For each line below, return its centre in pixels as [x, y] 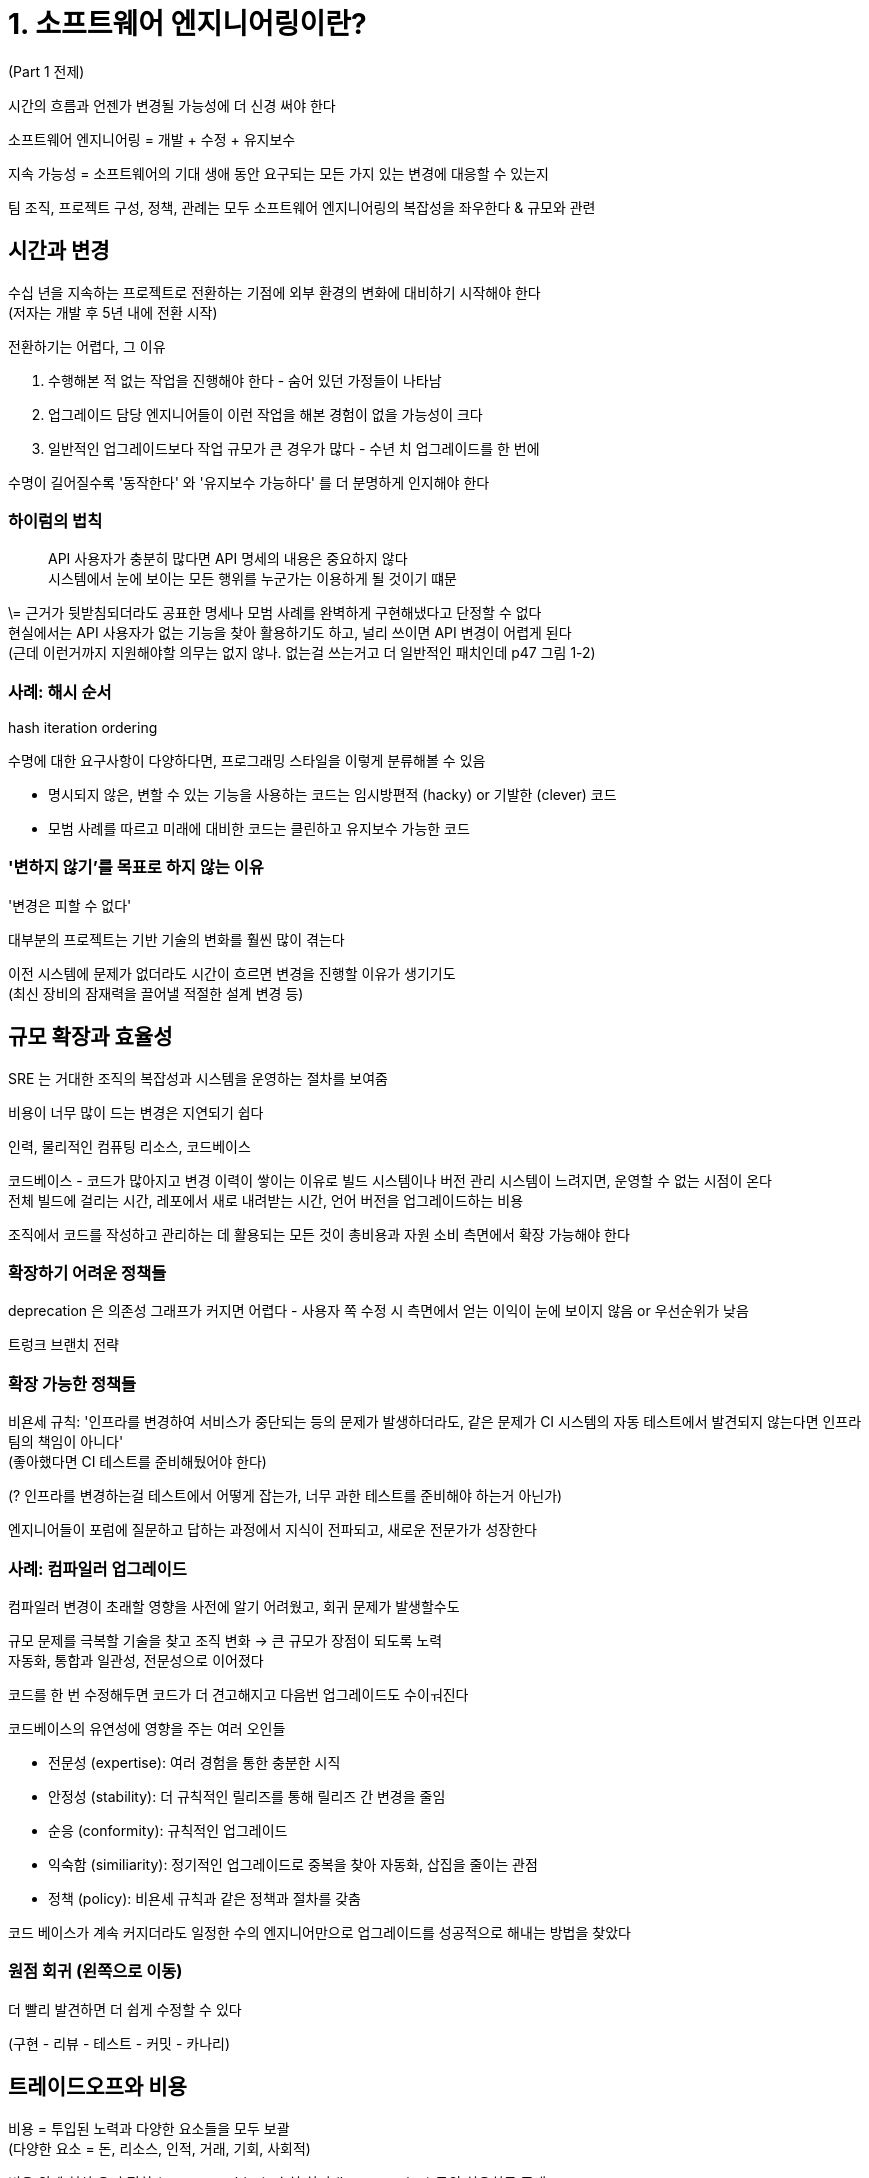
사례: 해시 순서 [60, 691]
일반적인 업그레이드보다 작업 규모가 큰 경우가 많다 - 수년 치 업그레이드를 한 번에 [294, 448]
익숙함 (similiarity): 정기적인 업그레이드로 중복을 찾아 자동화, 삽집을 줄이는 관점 [293, 1864]
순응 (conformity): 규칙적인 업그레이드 [168, 1830]
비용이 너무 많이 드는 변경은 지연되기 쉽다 [136, 1112]
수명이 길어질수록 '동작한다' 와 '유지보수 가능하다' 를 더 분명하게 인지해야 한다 [249, 482]
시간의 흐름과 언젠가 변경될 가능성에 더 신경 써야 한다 [172, 105]
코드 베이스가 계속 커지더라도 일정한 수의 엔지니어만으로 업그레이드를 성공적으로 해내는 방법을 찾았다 [319, 1932]
